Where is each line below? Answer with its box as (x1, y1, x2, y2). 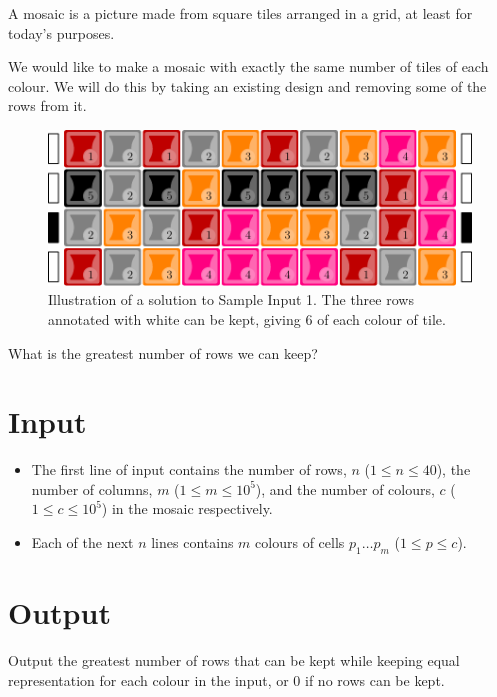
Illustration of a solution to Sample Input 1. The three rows (48, 289, 414, 310)
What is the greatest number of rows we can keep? (8, 342, 318, 363)
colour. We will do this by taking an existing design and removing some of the (8, 75, 487, 96)
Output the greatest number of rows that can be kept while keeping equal (8, 649, 460, 670)
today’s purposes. (8, 22, 115, 43)
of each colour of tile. (317, 308, 446, 329)
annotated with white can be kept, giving (48, 308, 301, 329)
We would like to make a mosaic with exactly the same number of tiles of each (8, 56, 489, 77)
